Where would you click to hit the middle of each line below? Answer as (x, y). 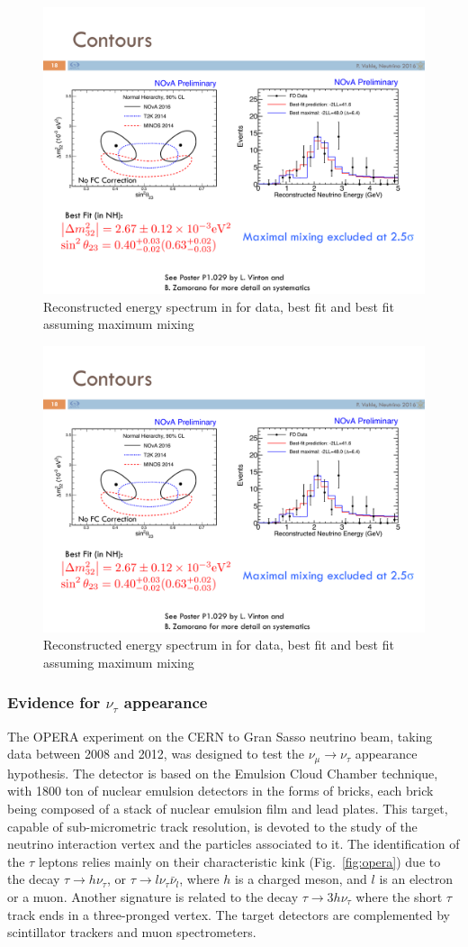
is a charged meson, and (301, 879)
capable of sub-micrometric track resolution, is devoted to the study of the (212, 826)
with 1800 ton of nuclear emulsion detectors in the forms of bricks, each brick (220, 791)
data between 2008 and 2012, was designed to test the (156, 754)
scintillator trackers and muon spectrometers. (132, 932)
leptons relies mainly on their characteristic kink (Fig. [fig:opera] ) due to (239, 861)
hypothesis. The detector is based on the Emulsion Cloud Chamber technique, (223, 773)
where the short (399, 896)
